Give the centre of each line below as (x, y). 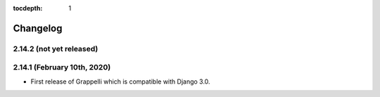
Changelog (38, 28)
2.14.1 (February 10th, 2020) (62, 67)
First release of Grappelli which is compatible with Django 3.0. (120, 82)
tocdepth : (28, 8)
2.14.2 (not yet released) (56, 48)
